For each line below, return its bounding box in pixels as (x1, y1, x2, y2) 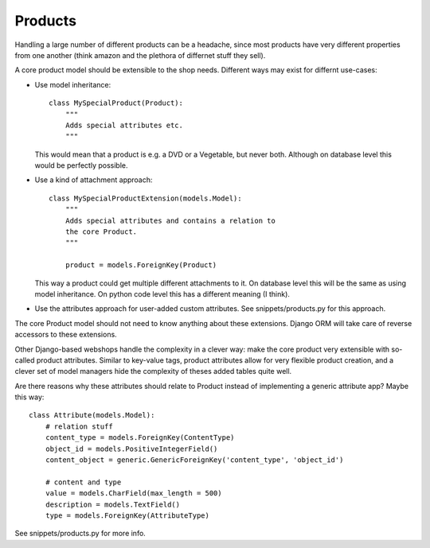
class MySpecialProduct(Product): (49, 99, 183, 107)
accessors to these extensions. (14, 330, 117, 340)
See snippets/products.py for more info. (14, 529, 147, 538)
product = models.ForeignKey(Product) (64, 261, 217, 270)
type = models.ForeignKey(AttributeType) (45, 511, 210, 520)
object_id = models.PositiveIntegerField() (45, 444, 218, 453)
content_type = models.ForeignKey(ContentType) (45, 433, 235, 442)
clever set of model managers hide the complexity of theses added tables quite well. (14, 367, 292, 376)
